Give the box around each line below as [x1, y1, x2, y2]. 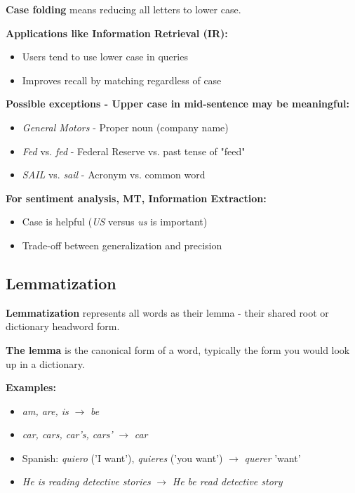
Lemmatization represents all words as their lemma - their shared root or [6, 305, 329, 320]
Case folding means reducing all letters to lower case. [6, 2, 241, 16]
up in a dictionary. [6, 356, 85, 371]
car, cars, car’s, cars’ [22, 427, 113, 442]
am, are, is [22, 403, 69, 418]
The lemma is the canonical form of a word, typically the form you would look [6, 342, 350, 357]
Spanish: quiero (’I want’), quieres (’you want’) [22, 450, 223, 465]
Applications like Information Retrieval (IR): [6, 25, 228, 40]
